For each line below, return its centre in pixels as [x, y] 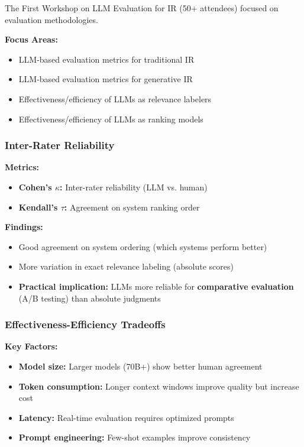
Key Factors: [31, 346]
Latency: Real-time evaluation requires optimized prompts [126, 417]
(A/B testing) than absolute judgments [90, 298]
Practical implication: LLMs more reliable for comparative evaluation [156, 286]
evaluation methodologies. [51, 19]
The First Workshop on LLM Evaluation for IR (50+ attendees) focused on [142, 8]
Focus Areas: [31, 39]
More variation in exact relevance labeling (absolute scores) [126, 266]
